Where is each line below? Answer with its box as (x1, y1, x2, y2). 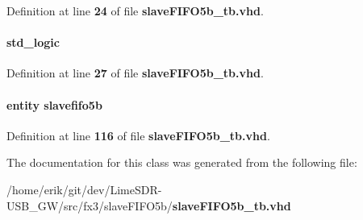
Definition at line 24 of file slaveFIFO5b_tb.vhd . (6, 2, 264, 19)
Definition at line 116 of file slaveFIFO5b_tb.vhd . (6, 127, 270, 143)
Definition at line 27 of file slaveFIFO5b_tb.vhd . (6, 64, 264, 81)
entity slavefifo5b (6, 96, 102, 113)
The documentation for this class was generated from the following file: (6, 154, 357, 171)
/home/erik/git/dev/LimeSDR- (6, 181, 162, 197)
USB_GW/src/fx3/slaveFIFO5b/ (6, 197, 173, 214)
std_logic (6, 34, 60, 51)
